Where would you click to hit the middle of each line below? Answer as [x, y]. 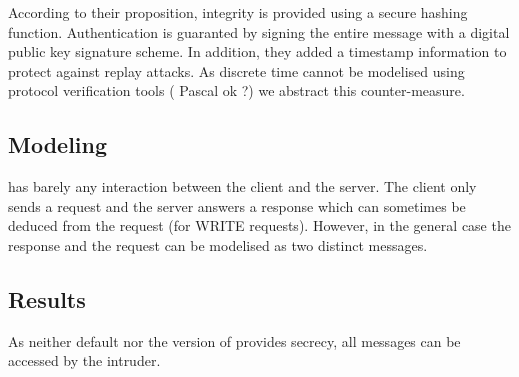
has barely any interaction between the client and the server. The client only [242, 186]
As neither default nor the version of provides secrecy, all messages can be [234, 340]
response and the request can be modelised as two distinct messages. [218, 244]
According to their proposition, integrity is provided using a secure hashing [238, 12]
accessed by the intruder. [84, 360]
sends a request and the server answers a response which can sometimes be [237, 205]
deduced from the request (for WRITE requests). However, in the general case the [259, 225]
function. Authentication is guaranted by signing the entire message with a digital [259, 31]
